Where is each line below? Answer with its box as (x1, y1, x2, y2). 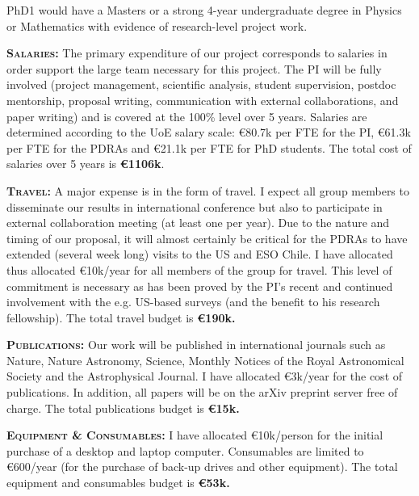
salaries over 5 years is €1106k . (6, 155, 165, 172)
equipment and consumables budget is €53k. (6, 474, 230, 491)
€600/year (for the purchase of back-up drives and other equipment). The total (6, 458, 398, 475)
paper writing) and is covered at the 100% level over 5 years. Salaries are (6, 107, 367, 124)
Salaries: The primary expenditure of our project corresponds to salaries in (6, 44, 388, 61)
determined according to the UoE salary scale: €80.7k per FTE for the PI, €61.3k (6, 124, 411, 141)
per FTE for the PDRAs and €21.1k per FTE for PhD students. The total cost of (6, 139, 412, 156)
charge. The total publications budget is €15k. (6, 399, 240, 416)
